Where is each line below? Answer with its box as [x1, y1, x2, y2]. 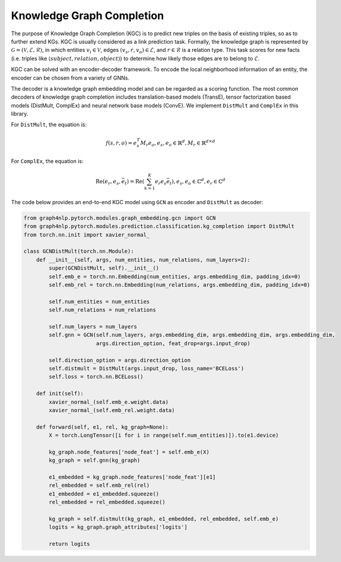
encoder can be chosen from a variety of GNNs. [11, 74, 130, 81]
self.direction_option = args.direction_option [48, 357, 191, 364]
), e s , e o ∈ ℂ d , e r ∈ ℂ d [171, 177, 226, 186]
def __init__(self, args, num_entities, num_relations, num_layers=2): [36, 256, 251, 263]
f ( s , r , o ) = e [105, 139, 137, 146]
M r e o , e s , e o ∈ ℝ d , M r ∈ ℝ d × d [140, 138, 216, 148]
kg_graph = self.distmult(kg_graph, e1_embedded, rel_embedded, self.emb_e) [48, 515, 279, 522]
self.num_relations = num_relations [48, 306, 156, 314]
